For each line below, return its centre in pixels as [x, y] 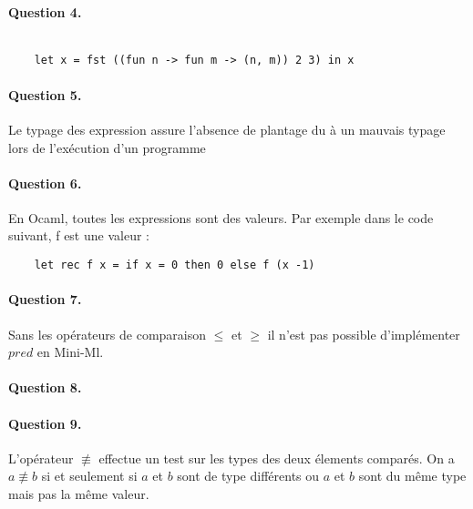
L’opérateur [41, 458]
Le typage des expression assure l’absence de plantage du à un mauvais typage [227, 129]
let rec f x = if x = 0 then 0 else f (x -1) [175, 265]
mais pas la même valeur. [79, 493]
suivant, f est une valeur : [79, 235]
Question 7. [45, 299]
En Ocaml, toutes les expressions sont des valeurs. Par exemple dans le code [221, 217]
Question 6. [45, 183]
